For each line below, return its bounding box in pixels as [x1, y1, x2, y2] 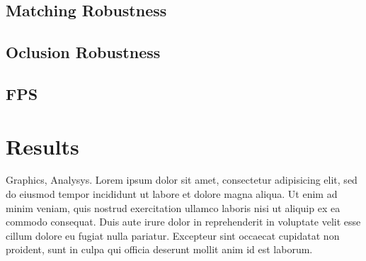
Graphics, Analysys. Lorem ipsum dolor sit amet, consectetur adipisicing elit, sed [6, 172, 358, 187]
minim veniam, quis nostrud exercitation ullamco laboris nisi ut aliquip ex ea [6, 200, 341, 215]
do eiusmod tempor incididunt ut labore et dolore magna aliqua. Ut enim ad [6, 187, 338, 201]
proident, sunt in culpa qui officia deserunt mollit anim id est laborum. [6, 242, 313, 257]
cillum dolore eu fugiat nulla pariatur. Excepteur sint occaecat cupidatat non [6, 228, 340, 243]
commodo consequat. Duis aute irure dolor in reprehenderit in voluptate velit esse [6, 214, 361, 229]
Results [6, 131, 79, 160]
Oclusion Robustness [6, 41, 161, 63]
